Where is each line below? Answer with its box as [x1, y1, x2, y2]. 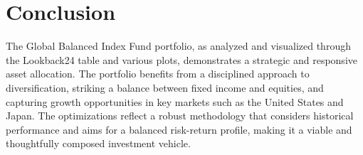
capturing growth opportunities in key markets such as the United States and [6, 94, 344, 109]
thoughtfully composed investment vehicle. [6, 136, 191, 151]
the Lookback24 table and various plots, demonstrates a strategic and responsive [6, 52, 357, 67]
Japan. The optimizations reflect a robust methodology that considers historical [6, 108, 354, 123]
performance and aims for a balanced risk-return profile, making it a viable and [6, 122, 352, 137]
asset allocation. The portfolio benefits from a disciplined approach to [6, 66, 310, 81]
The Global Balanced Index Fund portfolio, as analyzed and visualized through [6, 38, 351, 53]
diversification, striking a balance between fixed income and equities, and [6, 80, 324, 95]
